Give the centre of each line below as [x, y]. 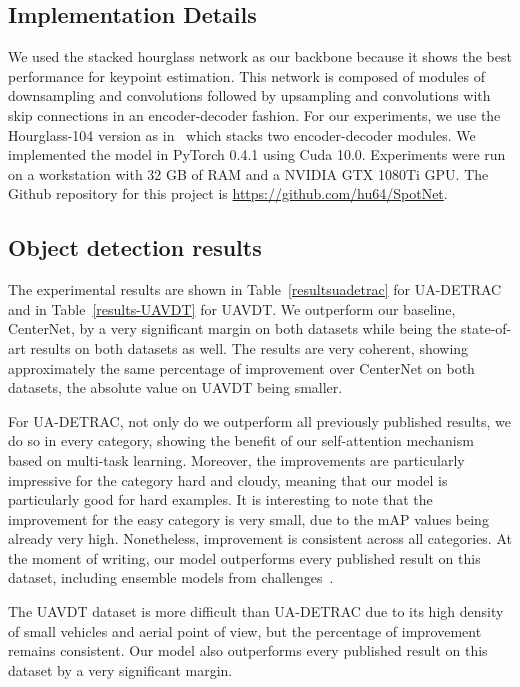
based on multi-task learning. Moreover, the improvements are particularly [236, 459]
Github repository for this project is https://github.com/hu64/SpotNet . [228, 193]
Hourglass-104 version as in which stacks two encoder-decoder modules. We [242, 134]
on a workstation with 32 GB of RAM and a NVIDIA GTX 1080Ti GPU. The [248, 173]
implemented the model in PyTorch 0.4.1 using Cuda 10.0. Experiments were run [257, 154]
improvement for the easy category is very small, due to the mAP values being [248, 518]
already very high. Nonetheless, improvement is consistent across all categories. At [260, 538]
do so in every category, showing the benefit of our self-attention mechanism [241, 440]
